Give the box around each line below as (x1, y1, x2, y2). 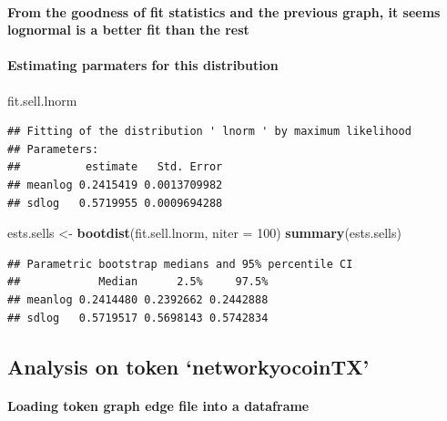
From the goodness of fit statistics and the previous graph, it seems (7, 2, 441, 21)
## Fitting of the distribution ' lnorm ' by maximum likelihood (7, 125, 411, 139)
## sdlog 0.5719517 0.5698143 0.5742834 (7, 311, 269, 324)
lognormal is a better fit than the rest (7, 20, 249, 39)
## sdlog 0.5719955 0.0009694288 (7, 196, 223, 210)
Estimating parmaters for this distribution (7, 56, 279, 75)
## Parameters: (7, 142, 99, 156)
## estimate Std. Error (7, 160, 223, 174)
